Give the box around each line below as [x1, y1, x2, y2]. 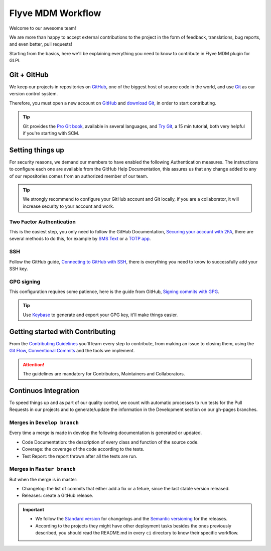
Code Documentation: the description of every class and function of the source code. [22, 439, 199, 445]
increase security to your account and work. [23, 203, 114, 209]
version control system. [9, 91, 58, 97]
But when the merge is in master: [9, 476, 78, 482]
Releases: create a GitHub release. [22, 492, 93, 499]
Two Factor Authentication [9, 218, 76, 225]
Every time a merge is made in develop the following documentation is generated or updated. [9, 430, 202, 436]
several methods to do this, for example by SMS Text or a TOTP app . [9, 236, 151, 242]
